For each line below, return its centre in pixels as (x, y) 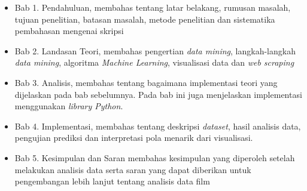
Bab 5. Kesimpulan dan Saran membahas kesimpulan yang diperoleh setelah (155, 157)
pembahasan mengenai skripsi (69, 31)
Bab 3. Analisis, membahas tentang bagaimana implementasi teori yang (146, 82)
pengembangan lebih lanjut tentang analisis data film (112, 181)
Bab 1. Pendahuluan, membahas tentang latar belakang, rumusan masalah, (153, 7)
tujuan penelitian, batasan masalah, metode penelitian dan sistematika (145, 19)
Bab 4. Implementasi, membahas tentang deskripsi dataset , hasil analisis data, (158, 126)
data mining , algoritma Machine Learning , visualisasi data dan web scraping (154, 62)
